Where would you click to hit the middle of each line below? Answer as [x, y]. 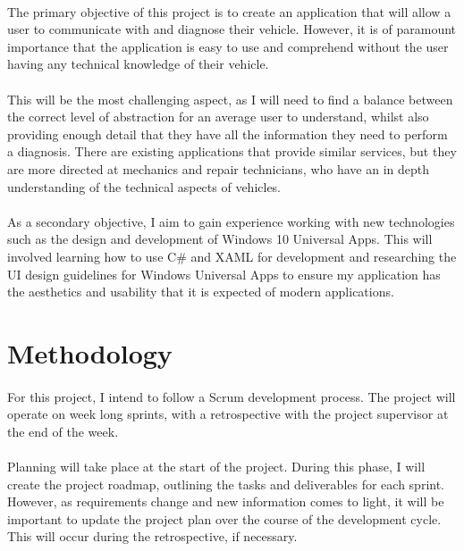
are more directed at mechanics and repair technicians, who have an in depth [219, 168]
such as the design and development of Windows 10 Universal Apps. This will [220, 239]
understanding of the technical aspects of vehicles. [144, 186]
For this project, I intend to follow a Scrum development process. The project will [232, 396]
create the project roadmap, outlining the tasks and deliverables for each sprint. [226, 484]
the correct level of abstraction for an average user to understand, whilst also [218, 117]
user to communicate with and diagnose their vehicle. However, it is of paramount [232, 29]
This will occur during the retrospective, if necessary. [152, 536]
